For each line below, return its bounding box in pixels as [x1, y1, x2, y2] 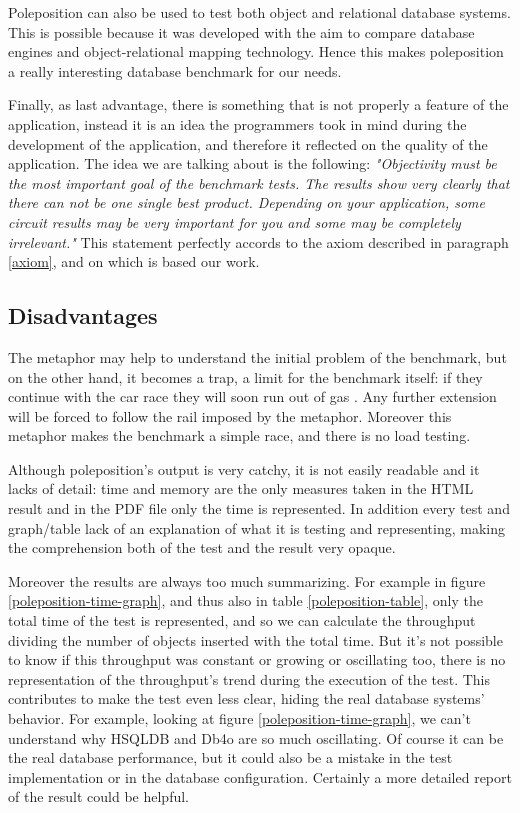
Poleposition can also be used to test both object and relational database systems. [8, 2, 511, 22]
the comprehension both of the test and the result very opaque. [8, 537, 396, 558]
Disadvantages [8, 300, 158, 331]
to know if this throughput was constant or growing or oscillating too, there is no [8, 649, 506, 670]
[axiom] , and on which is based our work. [8, 251, 260, 272]
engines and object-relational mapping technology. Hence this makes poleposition [8, 41, 504, 62]
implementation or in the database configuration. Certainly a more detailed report [8, 766, 512, 787]
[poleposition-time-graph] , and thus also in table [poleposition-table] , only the [8, 590, 483, 611]
